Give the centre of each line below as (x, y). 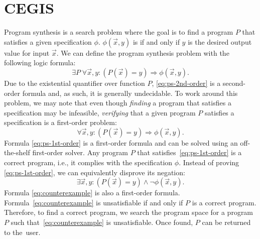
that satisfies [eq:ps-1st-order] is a (189, 152)
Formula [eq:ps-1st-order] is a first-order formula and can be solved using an (121, 142)
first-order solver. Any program (80, 152)
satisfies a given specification (48, 41)
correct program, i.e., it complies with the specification (88, 162)
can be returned (226, 222)
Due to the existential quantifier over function (75, 83)
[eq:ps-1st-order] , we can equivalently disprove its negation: (95, 172)
